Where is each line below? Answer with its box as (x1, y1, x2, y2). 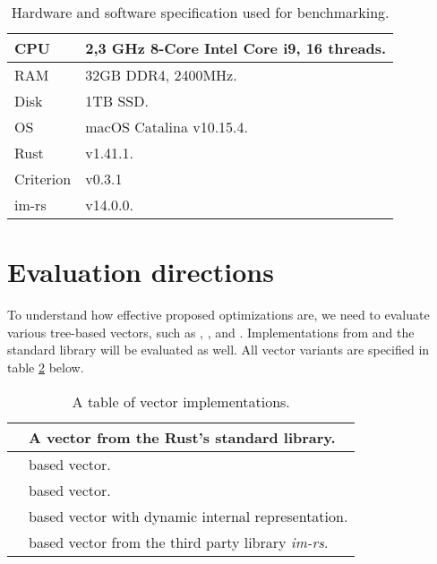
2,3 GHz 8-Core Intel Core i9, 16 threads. (85, 38, 387, 58)
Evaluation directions (7, 253, 274, 290)
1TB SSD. (85, 90, 149, 111)
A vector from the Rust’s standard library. (29, 426, 336, 448)
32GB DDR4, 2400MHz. (85, 64, 237, 85)
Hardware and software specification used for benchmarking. (11, 2, 390, 22)
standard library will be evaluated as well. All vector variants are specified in (7, 340, 430, 359)
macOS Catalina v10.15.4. (85, 116, 249, 137)
